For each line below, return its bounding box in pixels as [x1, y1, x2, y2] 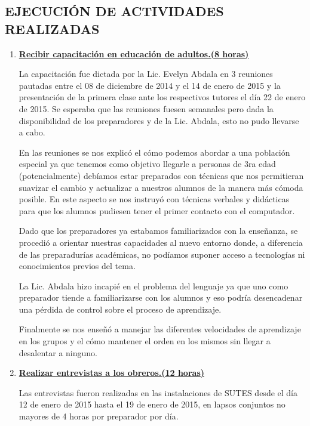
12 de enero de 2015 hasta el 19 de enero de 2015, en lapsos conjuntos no [19, 398, 286, 410]
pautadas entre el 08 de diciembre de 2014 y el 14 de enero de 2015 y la [19, 79, 281, 91]
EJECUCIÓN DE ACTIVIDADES [5, 2, 224, 20]
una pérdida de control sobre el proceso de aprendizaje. [19, 302, 222, 315]
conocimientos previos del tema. [19, 260, 136, 272]
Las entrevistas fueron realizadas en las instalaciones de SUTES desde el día [19, 386, 297, 399]
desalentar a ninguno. [19, 346, 97, 359]
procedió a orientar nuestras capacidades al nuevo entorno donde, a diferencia [19, 236, 303, 248]
